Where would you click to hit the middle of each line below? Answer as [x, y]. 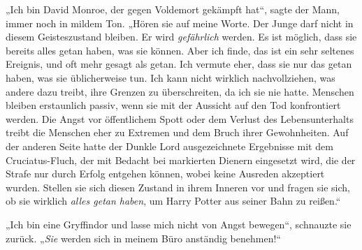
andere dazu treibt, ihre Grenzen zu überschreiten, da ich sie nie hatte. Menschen [180, 91]
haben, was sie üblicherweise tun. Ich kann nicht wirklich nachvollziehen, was [171, 77]
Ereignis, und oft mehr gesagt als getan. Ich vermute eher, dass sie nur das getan [179, 64]
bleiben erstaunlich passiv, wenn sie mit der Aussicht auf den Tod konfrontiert [173, 105]
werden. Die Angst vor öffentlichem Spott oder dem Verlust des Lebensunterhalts [180, 118]
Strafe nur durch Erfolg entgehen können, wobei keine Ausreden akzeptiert [165, 174]
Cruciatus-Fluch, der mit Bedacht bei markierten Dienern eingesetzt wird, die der [181, 160]
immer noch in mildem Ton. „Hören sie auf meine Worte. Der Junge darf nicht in [180, 23]
